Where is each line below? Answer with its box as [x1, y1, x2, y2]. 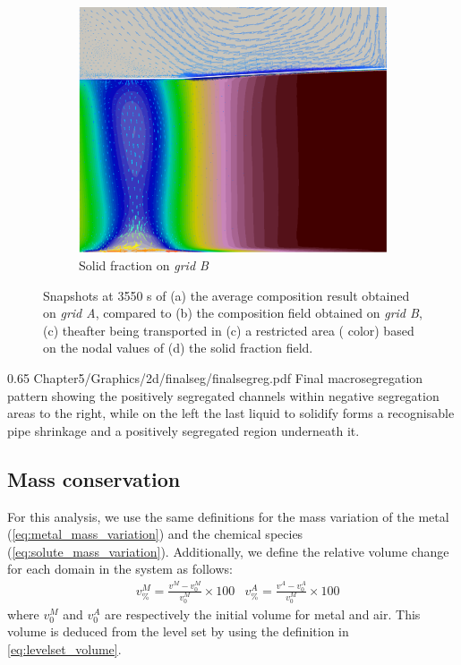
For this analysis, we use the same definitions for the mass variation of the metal [7, 507, 449, 525]
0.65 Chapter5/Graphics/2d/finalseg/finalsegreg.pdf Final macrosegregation [7, 369, 423, 388]
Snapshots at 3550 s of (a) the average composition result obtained [43, 286, 410, 304]
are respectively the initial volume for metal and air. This [105, 604, 421, 623]
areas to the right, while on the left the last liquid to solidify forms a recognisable [7, 404, 455, 422]
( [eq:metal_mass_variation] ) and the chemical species [7, 524, 303, 543]
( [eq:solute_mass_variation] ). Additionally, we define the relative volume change [7, 541, 449, 560]
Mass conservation [7, 465, 181, 492]
